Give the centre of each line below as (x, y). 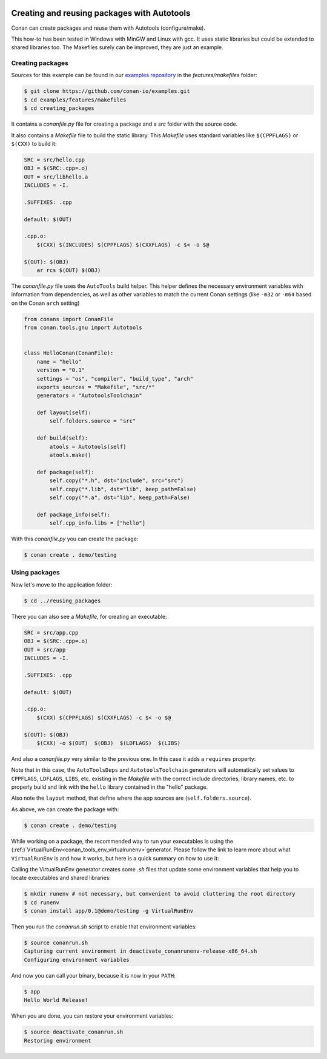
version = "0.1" (61, 370)
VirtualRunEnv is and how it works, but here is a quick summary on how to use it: (115, 858)
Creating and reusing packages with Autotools (101, 13)
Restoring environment (58, 1040)
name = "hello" (59, 362)
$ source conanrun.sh (56, 943)
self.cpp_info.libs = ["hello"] (97, 523)
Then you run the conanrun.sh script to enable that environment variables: (104, 927)
